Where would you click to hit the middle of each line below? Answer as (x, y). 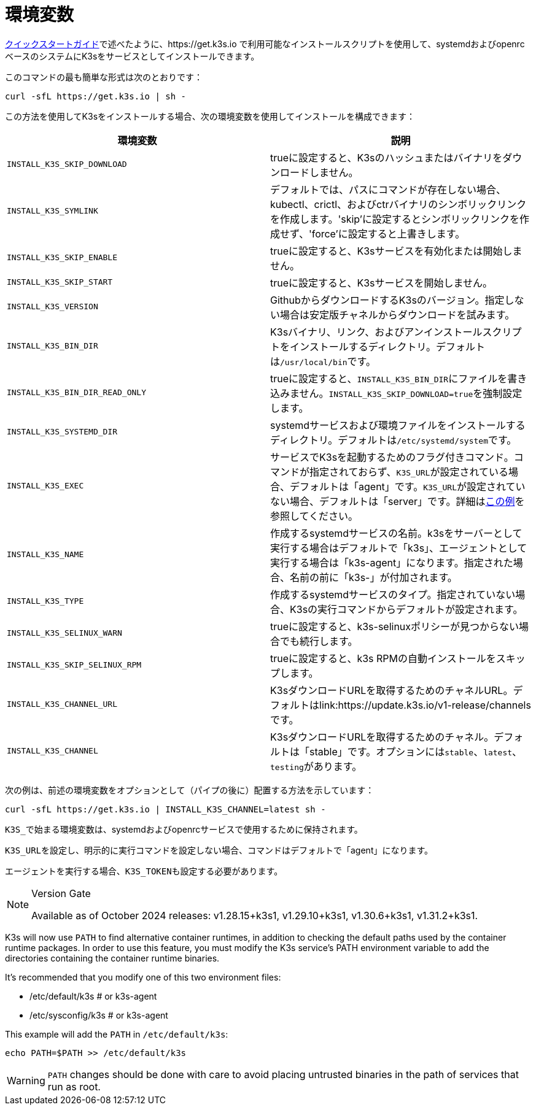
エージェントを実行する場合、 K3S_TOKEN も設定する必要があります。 (144, 871)
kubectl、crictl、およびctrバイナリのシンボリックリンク (398, 204)
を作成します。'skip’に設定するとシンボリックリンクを (395, 219)
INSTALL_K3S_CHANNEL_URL (62, 704)
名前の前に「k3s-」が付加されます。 (374, 577)
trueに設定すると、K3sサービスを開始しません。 (382, 283)
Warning (26, 1080)
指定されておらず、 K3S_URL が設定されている (409, 472)
